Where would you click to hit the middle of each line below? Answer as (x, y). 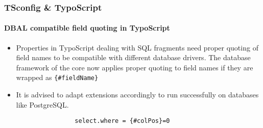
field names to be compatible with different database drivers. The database (133, 57)
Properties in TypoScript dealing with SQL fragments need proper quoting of (137, 47)
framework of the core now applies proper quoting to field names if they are (135, 67)
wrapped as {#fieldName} (57, 77)
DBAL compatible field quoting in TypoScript (87, 28)
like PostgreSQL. (42, 104)
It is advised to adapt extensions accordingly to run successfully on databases (137, 95)
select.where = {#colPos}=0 (122, 121)
